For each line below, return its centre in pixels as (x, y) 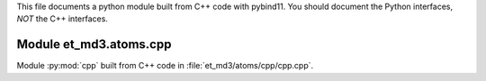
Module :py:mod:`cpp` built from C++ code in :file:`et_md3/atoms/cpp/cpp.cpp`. (165, 66)
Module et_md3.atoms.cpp (94, 45)
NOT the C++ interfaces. (62, 19)
